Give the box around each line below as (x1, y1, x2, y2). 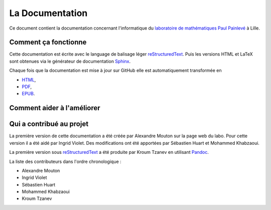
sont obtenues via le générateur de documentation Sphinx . (9, 58, 131, 64)
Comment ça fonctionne (9, 38, 87, 47)
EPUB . (22, 91, 35, 97)
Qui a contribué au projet (9, 120, 89, 128)
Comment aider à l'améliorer (9, 104, 100, 112)
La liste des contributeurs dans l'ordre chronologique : (9, 158, 121, 164)
